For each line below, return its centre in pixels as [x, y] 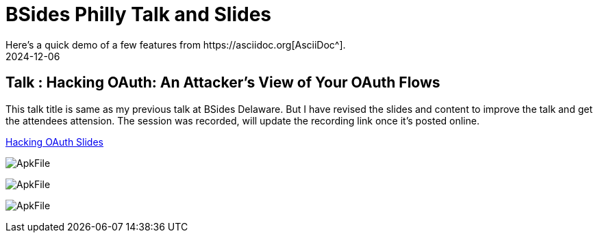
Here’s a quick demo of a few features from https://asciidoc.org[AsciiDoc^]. [176, 44]
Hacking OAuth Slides [54, 142]
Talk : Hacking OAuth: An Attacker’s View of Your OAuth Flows [223, 83]
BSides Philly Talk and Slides [139, 14]
